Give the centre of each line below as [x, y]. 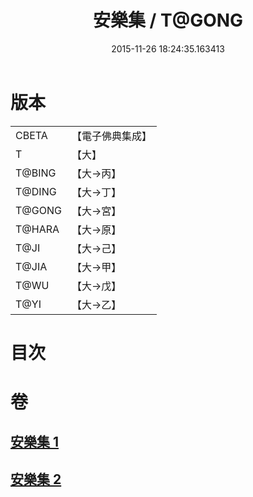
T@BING [36, 173]
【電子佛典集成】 [111, 136]
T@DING [36, 191]
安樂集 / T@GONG [168, 20]
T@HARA [37, 229]
